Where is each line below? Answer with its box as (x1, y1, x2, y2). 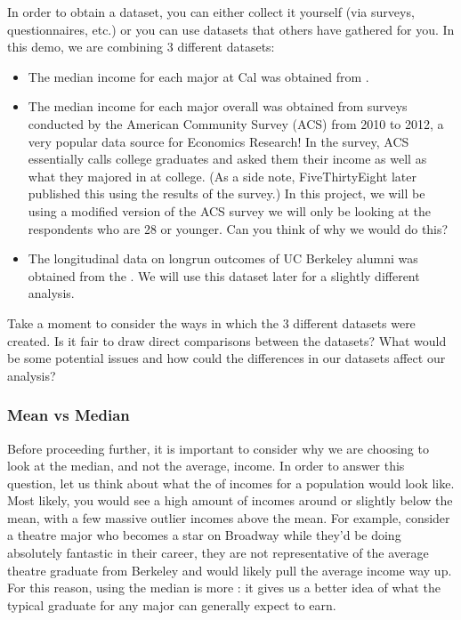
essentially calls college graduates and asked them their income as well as (28, 149, 427, 168)
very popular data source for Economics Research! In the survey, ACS (28, 132, 409, 150)
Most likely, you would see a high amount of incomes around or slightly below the (7, 491, 453, 510)
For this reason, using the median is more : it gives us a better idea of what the (7, 578, 441, 597)
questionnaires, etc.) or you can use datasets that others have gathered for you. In (7, 20, 455, 38)
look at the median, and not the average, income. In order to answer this (7, 456, 405, 475)
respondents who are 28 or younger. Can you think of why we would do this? (28, 219, 449, 238)
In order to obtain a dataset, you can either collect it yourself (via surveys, (7, 3, 415, 20)
